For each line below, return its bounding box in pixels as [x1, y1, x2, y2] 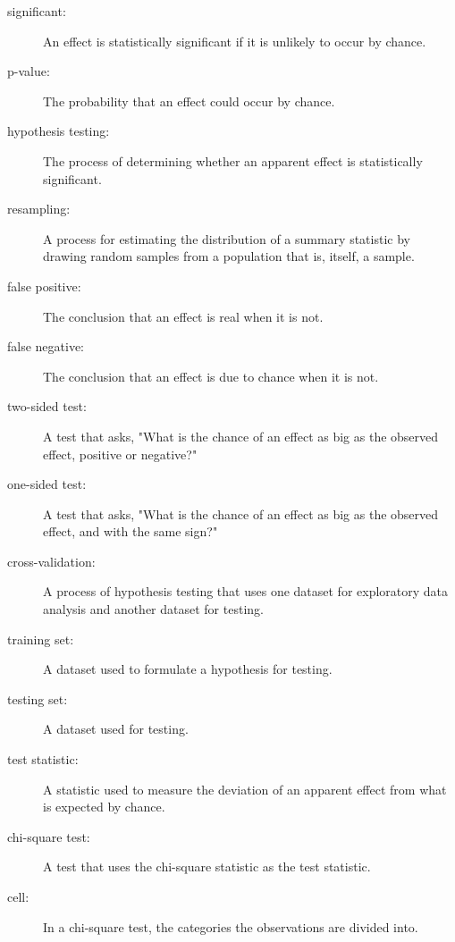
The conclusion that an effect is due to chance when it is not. [43, 366, 379, 385]
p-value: [7, 62, 50, 80]
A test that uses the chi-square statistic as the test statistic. [43, 857, 371, 876]
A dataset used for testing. [43, 719, 189, 738]
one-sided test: [7, 475, 87, 493]
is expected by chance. [43, 797, 165, 816]
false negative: [7, 337, 85, 356]
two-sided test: [7, 397, 87, 416]
